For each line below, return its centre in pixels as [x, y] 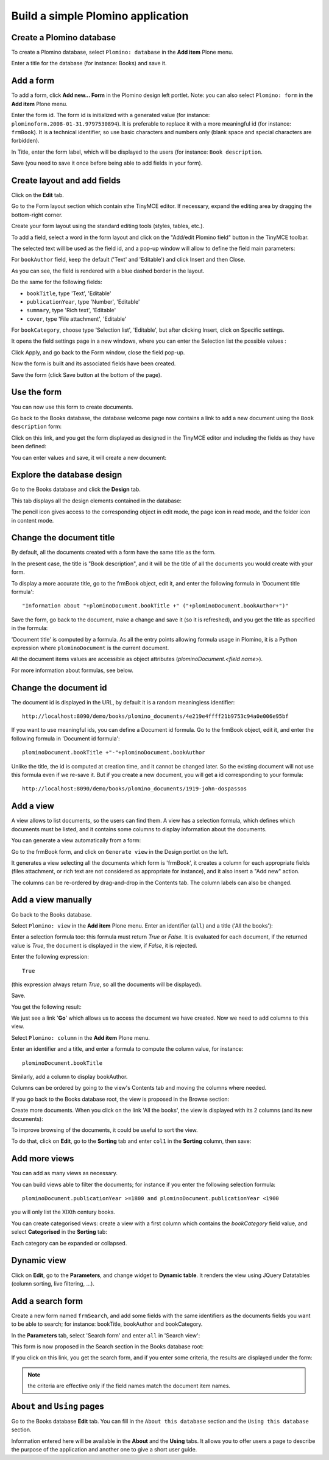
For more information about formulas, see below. [72, 670]
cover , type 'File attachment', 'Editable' [76, 319]
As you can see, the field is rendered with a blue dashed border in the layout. [108, 271]
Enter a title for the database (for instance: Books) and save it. [89, 63]
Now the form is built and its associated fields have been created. [94, 363]
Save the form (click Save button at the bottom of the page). [87, 374]
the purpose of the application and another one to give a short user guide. [104, 1450]
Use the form [37, 392]
